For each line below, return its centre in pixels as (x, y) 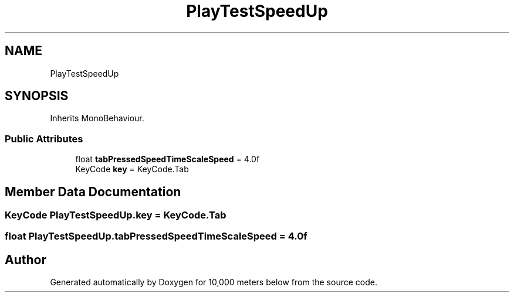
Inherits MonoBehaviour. (97, 118)
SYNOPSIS (37, 96)
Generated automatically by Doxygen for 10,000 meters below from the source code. (214, 282)
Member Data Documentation (93, 192)
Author (26, 260)
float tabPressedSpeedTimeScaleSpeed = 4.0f (168, 159)
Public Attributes (44, 139)
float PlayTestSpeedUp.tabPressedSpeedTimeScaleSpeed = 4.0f (156, 236)
